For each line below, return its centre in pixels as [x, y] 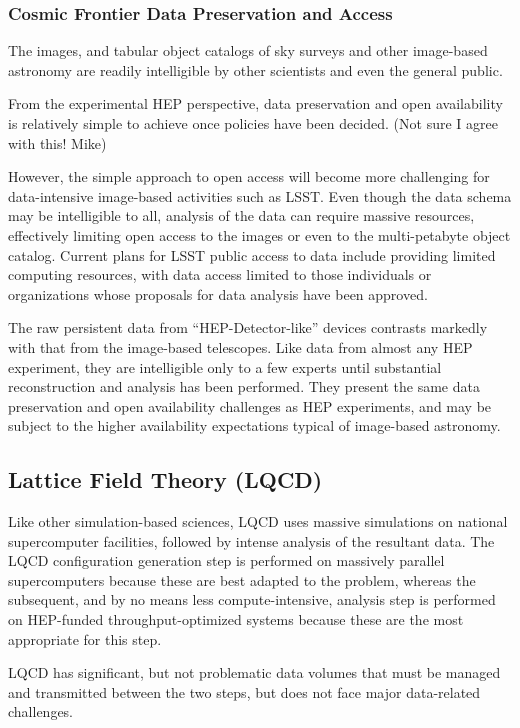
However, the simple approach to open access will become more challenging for [249, 176]
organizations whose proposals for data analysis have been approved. [218, 293]
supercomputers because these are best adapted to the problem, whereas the [242, 579]
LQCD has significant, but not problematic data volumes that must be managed [254, 672]
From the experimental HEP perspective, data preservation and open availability [255, 103]
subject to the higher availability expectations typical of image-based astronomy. [254, 425]
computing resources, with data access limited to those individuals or [220, 274]
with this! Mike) [57, 142]
